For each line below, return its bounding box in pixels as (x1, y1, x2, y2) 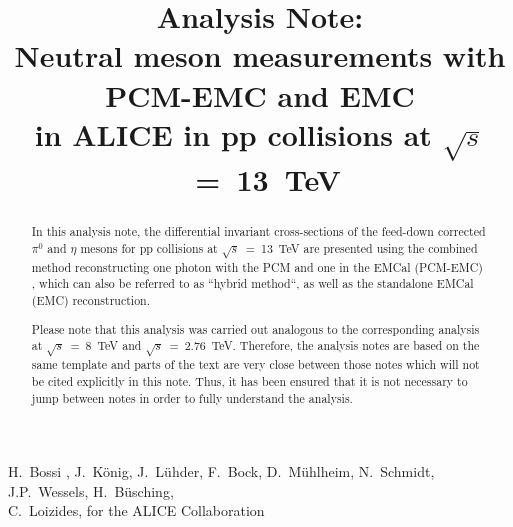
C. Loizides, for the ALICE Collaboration (8, 500, 265, 521)
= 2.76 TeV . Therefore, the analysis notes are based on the (169, 337, 480, 354)
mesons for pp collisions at (80, 239, 218, 256)
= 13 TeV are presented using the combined (245, 239, 478, 256)
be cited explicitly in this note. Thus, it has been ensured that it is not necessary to (31, 372, 468, 389)
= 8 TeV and (70, 337, 142, 354)
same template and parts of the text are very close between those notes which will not (31, 356, 480, 373)
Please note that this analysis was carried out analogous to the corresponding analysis (31, 320, 480, 337)
